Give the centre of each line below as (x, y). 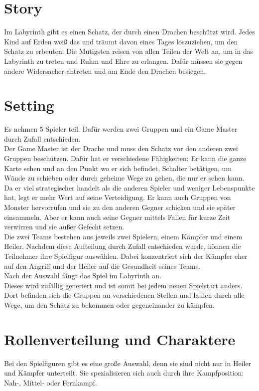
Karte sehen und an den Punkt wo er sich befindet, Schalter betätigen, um (118, 168)
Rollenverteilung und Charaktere (120, 339)
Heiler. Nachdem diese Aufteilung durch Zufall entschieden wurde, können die (123, 246)
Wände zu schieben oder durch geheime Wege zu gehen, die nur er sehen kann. (124, 178)
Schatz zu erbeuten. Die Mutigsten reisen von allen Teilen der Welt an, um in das (129, 51)
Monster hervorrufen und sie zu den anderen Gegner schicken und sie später (120, 207)
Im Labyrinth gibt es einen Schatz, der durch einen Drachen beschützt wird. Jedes (129, 32)
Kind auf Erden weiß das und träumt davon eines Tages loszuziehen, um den (121, 41)
